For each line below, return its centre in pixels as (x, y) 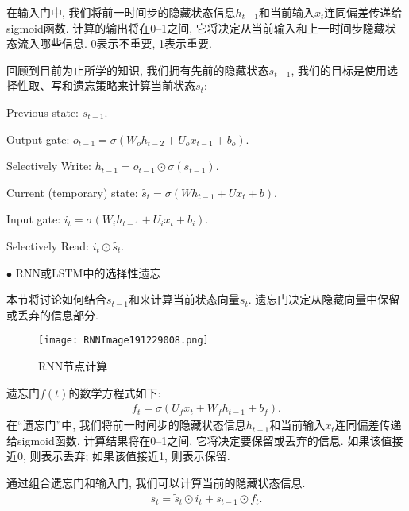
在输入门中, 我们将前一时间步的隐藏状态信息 (121, 12)
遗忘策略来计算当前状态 (134, 85)
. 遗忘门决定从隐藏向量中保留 (324, 299)
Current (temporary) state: (72, 192)
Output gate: (38, 139)
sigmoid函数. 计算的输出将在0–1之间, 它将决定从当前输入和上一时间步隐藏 (196, 27)
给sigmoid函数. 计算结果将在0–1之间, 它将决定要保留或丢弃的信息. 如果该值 (199, 440)
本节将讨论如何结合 (56, 299)
